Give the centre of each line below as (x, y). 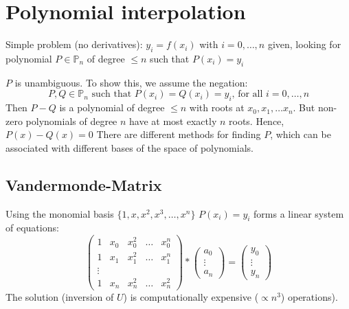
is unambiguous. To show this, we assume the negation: (131, 82)
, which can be (301, 134)
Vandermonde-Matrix (84, 184)
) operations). (309, 297)
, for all (247, 94)
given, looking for (304, 44)
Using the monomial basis (60, 213)
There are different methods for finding (179, 134)
